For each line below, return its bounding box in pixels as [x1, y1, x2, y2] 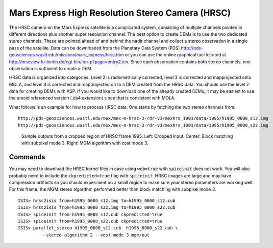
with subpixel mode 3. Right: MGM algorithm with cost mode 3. [21, 140, 149, 146]
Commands [9, 153, 46, 161]
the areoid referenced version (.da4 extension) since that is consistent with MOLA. [9, 95, 176, 101]
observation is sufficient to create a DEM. [9, 65, 93, 71]
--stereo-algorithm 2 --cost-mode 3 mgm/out [41, 232, 149, 238]
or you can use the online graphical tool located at [124, 52, 226, 58]
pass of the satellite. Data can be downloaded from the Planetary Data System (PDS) [9, 45, 180, 51]
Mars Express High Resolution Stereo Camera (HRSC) [9, 7, 231, 18]
